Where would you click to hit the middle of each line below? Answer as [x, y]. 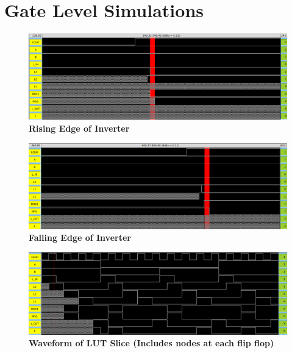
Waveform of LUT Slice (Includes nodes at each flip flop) [151, 343]
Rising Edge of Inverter [79, 128]
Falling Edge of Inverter [80, 237]
